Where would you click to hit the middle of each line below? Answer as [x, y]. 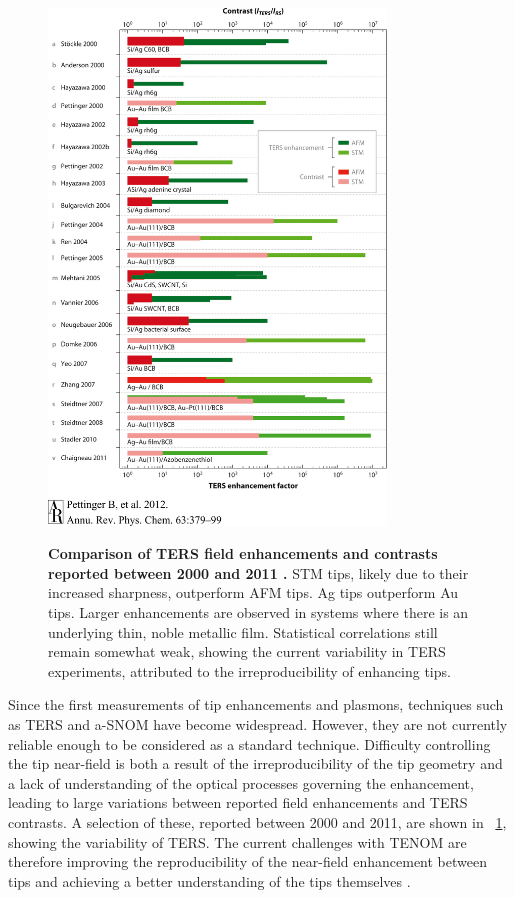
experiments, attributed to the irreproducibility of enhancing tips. [249, 670]
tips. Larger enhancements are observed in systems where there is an [258, 612]
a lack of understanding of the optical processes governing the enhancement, [241, 782]
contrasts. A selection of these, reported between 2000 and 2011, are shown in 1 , [257, 821]
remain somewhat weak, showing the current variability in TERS [247, 651]
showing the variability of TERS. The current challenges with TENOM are [237, 841]
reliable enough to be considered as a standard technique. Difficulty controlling [249, 743]
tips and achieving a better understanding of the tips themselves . [209, 880]
